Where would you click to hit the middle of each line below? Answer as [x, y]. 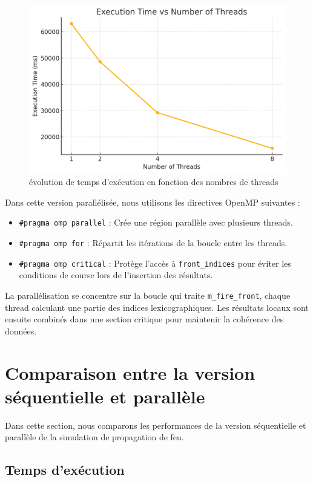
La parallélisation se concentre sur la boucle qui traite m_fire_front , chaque [148, 295]
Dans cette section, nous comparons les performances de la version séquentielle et [156, 425]
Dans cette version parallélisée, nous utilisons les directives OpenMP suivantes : [153, 202]
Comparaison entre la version [130, 372]
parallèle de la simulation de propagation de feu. [94, 437]
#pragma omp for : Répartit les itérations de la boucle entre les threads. [153, 243]
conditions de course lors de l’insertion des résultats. [116, 275]
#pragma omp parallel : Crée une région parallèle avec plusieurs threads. [156, 222]
